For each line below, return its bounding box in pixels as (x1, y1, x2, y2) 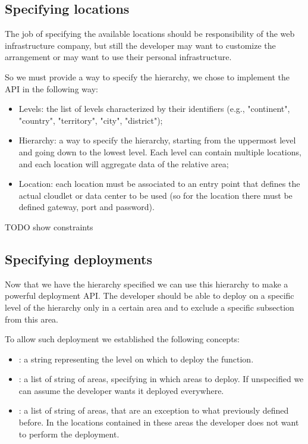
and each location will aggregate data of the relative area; (18, 157, 229, 170)
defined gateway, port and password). (18, 201, 155, 213)
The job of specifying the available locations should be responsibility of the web (5, 27, 295, 40)
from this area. (5, 312, 58, 325)
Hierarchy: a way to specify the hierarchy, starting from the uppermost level (18, 134, 296, 146)
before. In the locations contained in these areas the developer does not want (18, 416, 299, 429)
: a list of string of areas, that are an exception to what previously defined (18, 404, 289, 417)
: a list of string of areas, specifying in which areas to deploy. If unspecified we (18, 373, 304, 385)
